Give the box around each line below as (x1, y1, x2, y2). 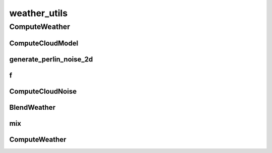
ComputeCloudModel (9, 39, 79, 47)
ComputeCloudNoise (9, 87, 77, 96)
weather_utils (9, 8, 68, 19)
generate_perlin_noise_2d (9, 55, 93, 63)
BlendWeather (9, 103, 55, 112)
